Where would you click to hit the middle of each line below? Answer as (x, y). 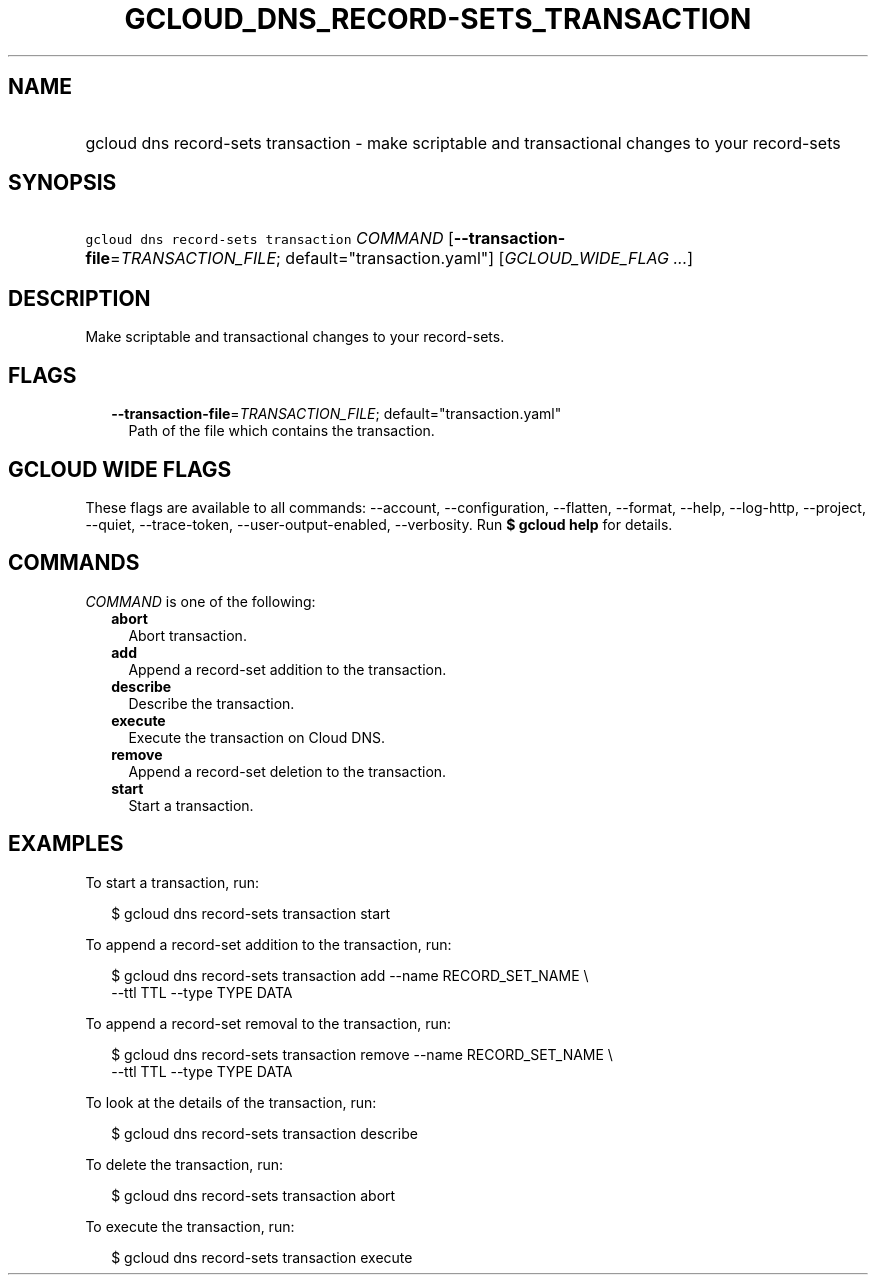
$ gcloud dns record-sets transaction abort (253, 1195)
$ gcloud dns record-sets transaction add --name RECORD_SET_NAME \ (350, 975)
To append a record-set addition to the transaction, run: (268, 944)
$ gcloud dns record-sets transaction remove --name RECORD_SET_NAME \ (362, 1054)
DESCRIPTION (79, 298)
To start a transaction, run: (172, 882)
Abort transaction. (187, 635)
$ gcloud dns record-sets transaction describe (264, 1133)
